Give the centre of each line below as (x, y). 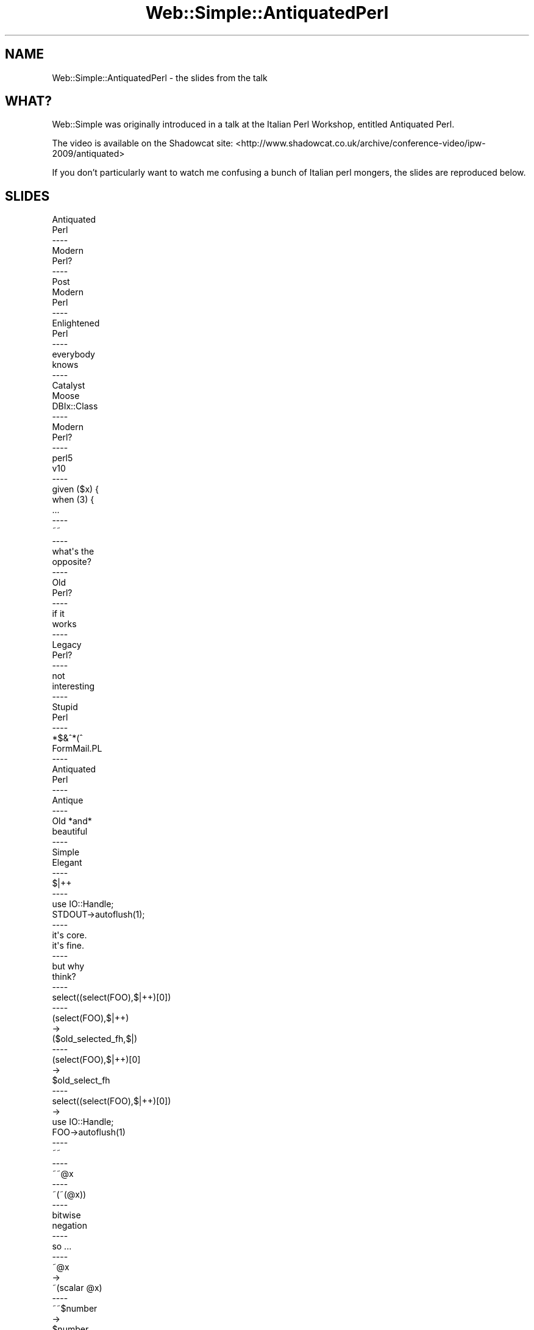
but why (68, 966)
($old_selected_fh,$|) (95, 1039)
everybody (73, 354)
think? (64, 977)
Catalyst (69, 386)
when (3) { (73, 500)
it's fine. (68, 946)
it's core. (69, 935)
